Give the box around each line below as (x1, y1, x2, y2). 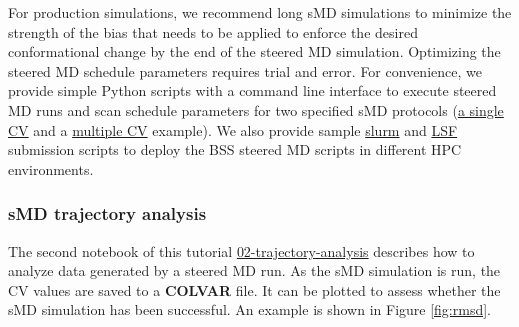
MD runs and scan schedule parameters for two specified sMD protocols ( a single (8, 99, 504, 120)
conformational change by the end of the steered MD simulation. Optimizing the (8, 41, 501, 62)
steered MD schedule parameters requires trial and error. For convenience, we (8, 60, 482, 81)
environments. (8, 158, 94, 179)
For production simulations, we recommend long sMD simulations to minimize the (8, 2, 512, 22)
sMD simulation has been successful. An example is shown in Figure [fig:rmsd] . (8, 299, 492, 320)
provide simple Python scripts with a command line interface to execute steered (8, 80, 497, 101)
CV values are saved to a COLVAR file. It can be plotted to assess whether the (8, 279, 501, 300)
